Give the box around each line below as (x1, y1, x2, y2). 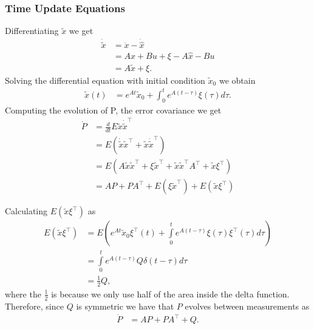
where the (5, 287, 41, 300)
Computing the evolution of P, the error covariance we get (5, 103, 222, 116)
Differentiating (5, 24, 59, 37)
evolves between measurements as (185, 299, 310, 312)
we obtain (219, 73, 256, 86)
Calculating (5, 205, 48, 217)
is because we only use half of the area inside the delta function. (51, 287, 290, 300)
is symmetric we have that (76, 299, 174, 312)
